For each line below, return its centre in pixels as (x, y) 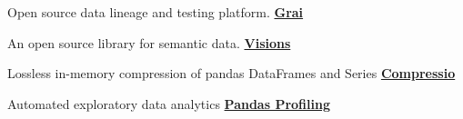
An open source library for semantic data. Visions (149, 42)
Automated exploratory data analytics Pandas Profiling (169, 103)
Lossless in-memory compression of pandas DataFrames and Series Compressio (231, 73)
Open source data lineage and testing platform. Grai (156, 12)
